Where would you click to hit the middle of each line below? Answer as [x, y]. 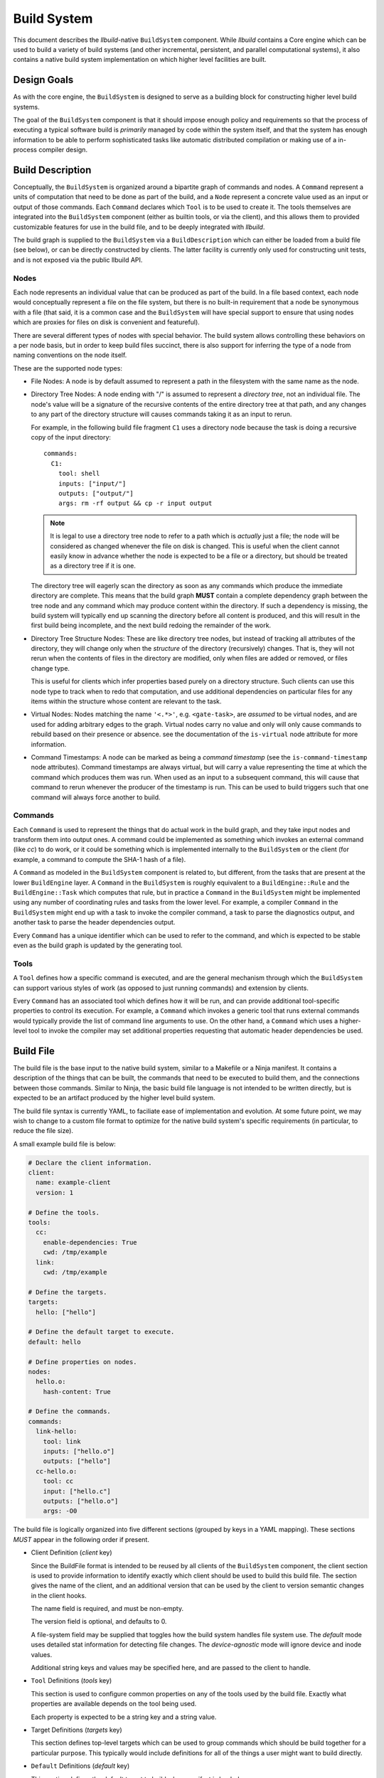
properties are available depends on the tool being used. [114, 1704]
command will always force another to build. [96, 797]
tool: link [62, 1441]
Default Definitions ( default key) [80, 1766]
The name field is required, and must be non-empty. [107, 1609]
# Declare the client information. [90, 1162]
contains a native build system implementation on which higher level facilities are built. [140, 60]
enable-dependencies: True [90, 1242]
